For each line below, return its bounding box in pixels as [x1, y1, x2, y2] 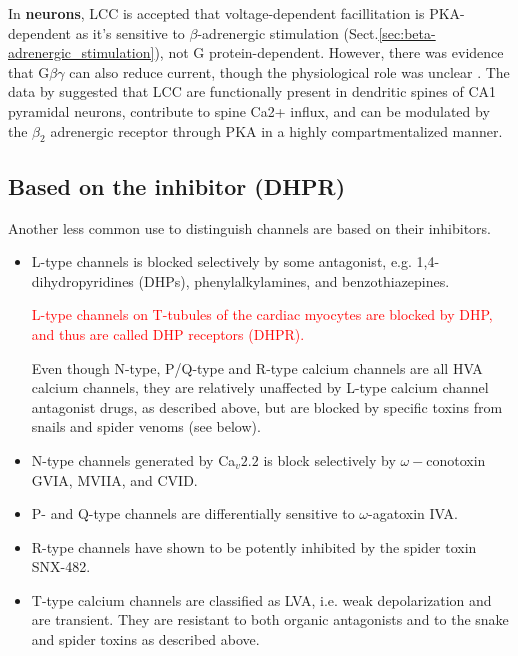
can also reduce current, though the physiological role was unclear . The [69, 61, 510, 82]
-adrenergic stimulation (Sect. [197, 22, 379, 43]
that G [8, 61, 50, 82]
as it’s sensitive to [75, 22, 185, 43]
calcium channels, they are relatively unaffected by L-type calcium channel [31, 377, 489, 398]
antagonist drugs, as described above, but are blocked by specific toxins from [31, 396, 503, 417]
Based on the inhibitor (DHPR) [8, 170, 346, 201]
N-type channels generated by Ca [31, 449, 236, 470]
